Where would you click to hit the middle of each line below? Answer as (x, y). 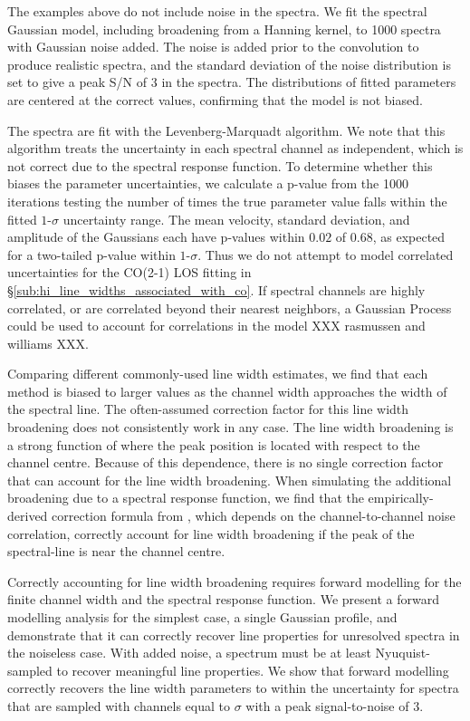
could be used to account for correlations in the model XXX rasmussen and (216, 326)
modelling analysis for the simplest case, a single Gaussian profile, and (202, 617)
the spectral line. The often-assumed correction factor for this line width (208, 409)
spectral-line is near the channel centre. (116, 551)
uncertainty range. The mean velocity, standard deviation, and (236, 219)
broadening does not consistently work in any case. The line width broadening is (230, 427)
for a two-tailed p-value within (91, 254)
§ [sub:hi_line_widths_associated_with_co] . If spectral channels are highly (216, 289)
